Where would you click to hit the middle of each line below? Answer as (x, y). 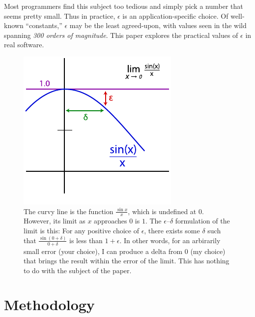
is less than (86, 240)
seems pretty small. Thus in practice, (60, 16)
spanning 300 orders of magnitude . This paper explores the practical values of (121, 35)
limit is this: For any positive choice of (81, 230)
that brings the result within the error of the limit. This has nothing (127, 261)
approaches (111, 221)
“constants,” (44, 25)
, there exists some (172, 230)
